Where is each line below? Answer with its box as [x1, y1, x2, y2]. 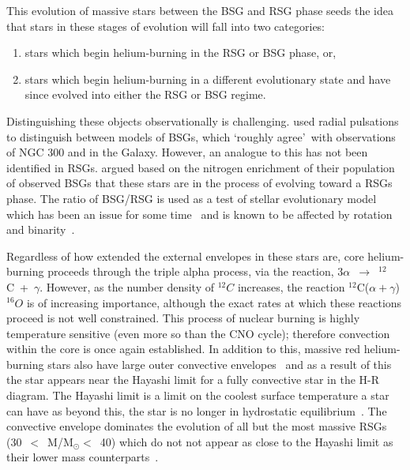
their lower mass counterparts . [6, 449, 159, 465]
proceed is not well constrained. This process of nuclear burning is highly [6, 310, 360, 326]
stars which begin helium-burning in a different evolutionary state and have [24, 70, 391, 87]
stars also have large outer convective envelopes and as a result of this [47, 355, 392, 372]
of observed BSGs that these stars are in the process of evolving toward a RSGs [6, 175, 393, 191]
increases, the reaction [237, 278, 345, 295]
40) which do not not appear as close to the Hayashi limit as [100, 433, 393, 449]
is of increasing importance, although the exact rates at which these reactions [26, 294, 402, 310]
